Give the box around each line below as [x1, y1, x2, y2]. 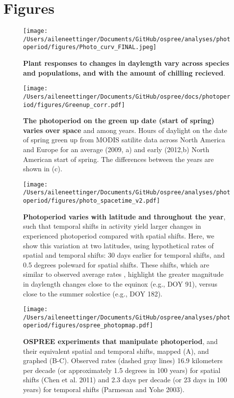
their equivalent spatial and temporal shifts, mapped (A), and [23, 345, 209, 356]
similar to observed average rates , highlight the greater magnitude [23, 269, 224, 279]
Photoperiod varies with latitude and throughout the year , [23, 211, 226, 221]
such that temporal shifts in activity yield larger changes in [23, 221, 201, 231]
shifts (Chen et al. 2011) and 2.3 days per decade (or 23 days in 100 [23, 374, 227, 385]
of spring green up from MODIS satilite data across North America [23, 134, 225, 145]
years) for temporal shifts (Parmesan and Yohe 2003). [23, 384, 184, 395]
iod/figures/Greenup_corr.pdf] [23, 101, 125, 108]
